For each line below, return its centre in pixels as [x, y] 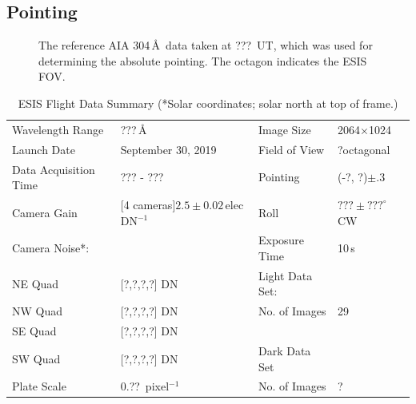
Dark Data [284, 350]
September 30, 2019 [168, 149]
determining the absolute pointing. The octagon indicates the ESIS [203, 60]
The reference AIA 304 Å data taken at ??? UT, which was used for [206, 45]
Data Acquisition [54, 169]
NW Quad [38, 311]
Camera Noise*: [51, 248]
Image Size [284, 129]
